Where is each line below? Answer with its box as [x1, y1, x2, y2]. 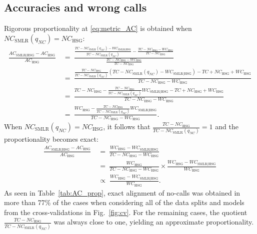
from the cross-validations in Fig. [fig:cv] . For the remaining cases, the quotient [4, 207, 247, 217]
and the [215, 121, 238, 131]
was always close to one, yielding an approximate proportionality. [53, 217, 254, 227]
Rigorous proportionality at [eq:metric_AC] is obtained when [4, 23, 192, 33]
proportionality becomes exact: [4, 134, 98, 144]
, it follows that [103, 121, 150, 131]
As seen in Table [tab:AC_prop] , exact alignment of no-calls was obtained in [4, 187, 240, 198]
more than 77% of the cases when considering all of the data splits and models [4, 197, 244, 208]
